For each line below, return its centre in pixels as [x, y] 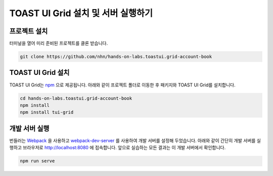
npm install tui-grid [47, 112]
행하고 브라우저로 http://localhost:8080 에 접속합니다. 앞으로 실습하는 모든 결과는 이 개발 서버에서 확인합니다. [118, 148]
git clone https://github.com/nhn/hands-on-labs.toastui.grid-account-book [116, 57]
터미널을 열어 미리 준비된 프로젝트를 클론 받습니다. [59, 43]
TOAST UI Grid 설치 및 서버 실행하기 [81, 13]
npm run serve [37, 161]
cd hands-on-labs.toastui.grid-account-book [76, 98]
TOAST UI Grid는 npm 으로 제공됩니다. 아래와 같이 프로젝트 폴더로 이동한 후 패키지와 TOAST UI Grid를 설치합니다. [123, 85]
